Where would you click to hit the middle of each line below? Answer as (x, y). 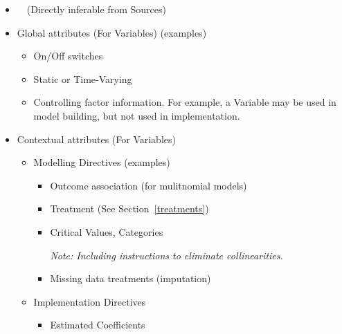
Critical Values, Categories (107, 231)
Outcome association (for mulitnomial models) (148, 185)
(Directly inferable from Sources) (96, 9)
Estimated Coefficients (98, 325)
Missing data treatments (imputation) (130, 278)
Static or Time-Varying (83, 78)
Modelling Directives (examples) (102, 162)
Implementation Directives (90, 301)
